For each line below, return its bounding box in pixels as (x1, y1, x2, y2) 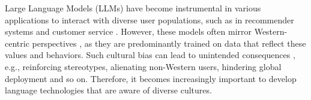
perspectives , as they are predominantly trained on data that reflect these (32, 37, 306, 49)
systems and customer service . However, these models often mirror (5, 25, 252, 38)
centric (5, 37, 29, 49)
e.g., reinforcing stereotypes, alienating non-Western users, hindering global (5, 60, 282, 72)
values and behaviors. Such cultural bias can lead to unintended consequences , (5, 49, 295, 61)
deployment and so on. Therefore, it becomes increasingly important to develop (5, 72, 297, 84)
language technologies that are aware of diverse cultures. (5, 84, 212, 96)
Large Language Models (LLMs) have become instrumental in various (5, 2, 261, 14)
